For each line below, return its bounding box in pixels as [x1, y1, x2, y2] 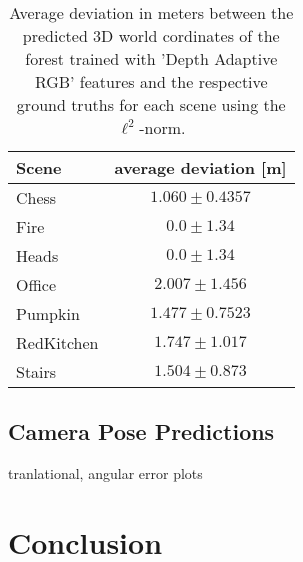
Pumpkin [16, 302, 80, 325]
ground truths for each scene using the [16, 93, 286, 116]
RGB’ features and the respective [34, 70, 268, 93]
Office [16, 273, 56, 296]
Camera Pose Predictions [8, 416, 275, 447]
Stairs [16, 360, 57, 383]
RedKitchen [16, 331, 99, 354]
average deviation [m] [114, 156, 287, 179]
